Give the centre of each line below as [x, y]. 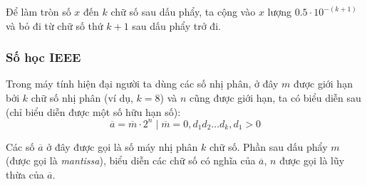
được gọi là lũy [312, 160]
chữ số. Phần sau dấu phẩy [268, 146]
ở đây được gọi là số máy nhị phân [122, 146]
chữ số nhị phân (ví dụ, [82, 97]
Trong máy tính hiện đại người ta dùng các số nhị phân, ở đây [142, 84]
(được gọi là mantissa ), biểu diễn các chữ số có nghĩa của [131, 160]
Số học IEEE [43, 57]
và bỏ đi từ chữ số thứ [55, 25]
